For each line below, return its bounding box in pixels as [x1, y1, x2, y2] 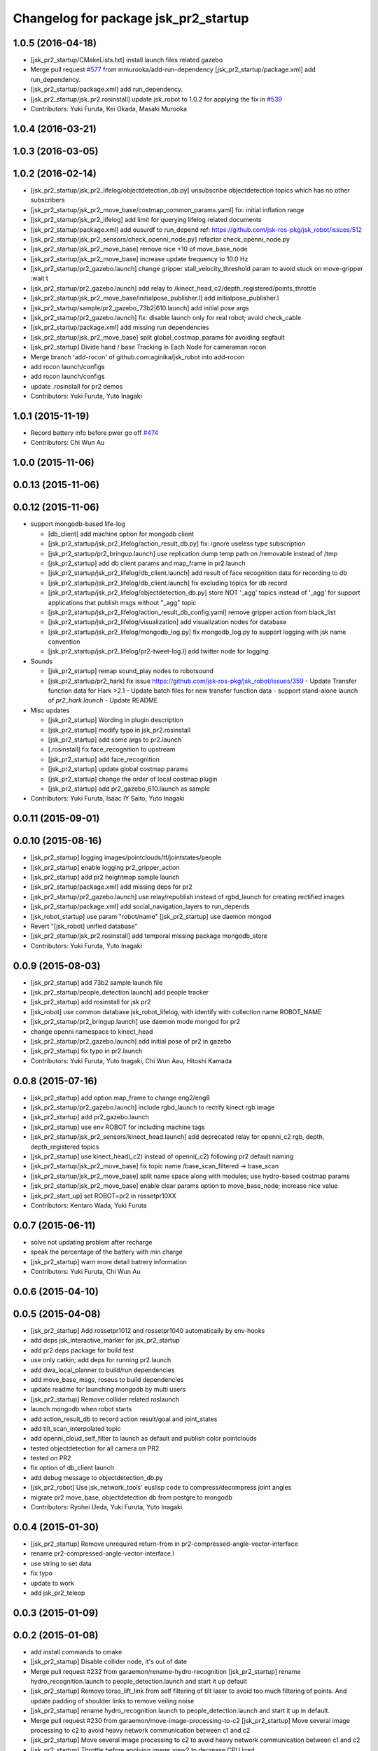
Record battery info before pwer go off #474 [30, 429, 159, 437]
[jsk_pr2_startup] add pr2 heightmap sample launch [30, 873, 180, 882]
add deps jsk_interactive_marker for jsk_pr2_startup [30, 1336, 180, 1345]
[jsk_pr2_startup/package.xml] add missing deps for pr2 [30, 883, 192, 891]
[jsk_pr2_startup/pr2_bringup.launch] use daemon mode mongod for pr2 [30, 1018, 241, 1026]
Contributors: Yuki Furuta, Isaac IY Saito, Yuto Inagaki [30, 794, 185, 803]
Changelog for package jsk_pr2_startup [13, 11, 249, 26]
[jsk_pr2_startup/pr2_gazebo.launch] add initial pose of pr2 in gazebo [30, 1037, 232, 1046]
